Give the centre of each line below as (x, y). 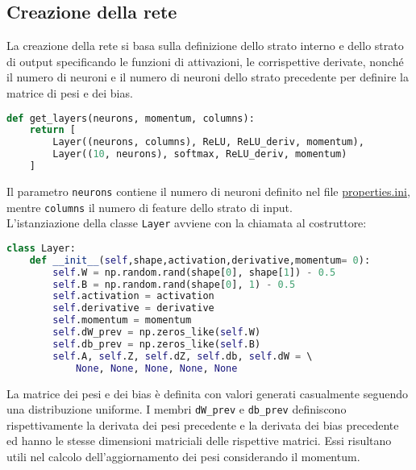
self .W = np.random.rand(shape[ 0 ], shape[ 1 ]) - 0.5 (194, 272)
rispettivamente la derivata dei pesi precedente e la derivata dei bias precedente (203, 424)
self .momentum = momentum (122, 320)
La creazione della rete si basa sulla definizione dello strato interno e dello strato (205, 46)
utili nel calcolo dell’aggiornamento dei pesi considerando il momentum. (183, 456)
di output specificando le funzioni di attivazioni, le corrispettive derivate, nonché (205, 61)
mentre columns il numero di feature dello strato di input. (150, 207)
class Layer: (41, 248)
